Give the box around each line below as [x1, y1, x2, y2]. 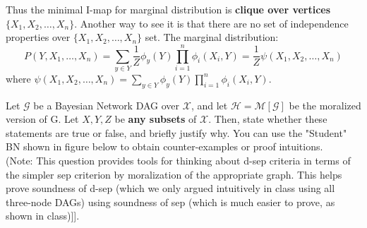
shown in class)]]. [6, 208, 80, 223]
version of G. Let [6, 112, 79, 126]
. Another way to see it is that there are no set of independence [74, 16, 349, 30]
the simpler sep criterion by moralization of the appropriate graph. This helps [6, 167, 342, 181]
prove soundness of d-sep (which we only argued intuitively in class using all [6, 181, 335, 196]
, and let [191, 97, 228, 112]
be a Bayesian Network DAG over [33, 97, 180, 112]
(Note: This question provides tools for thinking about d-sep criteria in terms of [6, 153, 351, 168]
